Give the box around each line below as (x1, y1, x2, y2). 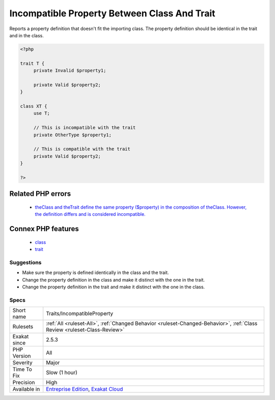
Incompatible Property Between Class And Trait (9, 8, 215, 19)
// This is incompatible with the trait (33, 125, 136, 131)
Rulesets (12, 323, 33, 330)
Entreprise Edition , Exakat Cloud (46, 386, 123, 393)
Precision (12, 379, 35, 386)
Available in (12, 386, 40, 393)
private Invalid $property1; (33, 68, 106, 73)
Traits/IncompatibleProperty (46, 310, 114, 317)
